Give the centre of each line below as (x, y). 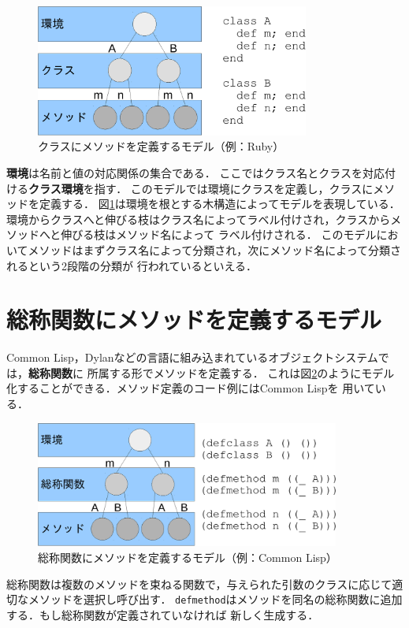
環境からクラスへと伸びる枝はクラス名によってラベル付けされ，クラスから (199, 219)
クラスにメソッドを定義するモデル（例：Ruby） (161, 146)
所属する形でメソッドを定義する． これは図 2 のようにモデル (241, 372)
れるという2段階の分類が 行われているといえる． (132, 265)
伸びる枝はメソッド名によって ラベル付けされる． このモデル (219, 234)
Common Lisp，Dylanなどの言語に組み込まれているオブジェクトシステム (192, 357)
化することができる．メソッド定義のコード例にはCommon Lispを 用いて (191, 388)
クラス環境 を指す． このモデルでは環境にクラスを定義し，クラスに (201, 188)
